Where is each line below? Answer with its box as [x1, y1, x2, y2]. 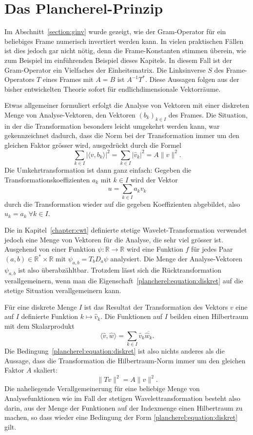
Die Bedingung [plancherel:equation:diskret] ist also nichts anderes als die [4, 346, 225, 356]
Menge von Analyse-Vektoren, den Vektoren [4, 109, 136, 119]
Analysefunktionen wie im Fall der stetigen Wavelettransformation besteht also [4, 393, 240, 403]
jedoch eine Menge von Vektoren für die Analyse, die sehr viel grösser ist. [4, 234, 223, 244]
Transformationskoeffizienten [4, 174, 90, 184]
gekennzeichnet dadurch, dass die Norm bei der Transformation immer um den [4, 130, 239, 140]
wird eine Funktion [126, 244, 183, 254]
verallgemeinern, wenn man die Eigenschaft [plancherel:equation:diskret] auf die [4, 276, 243, 286]
